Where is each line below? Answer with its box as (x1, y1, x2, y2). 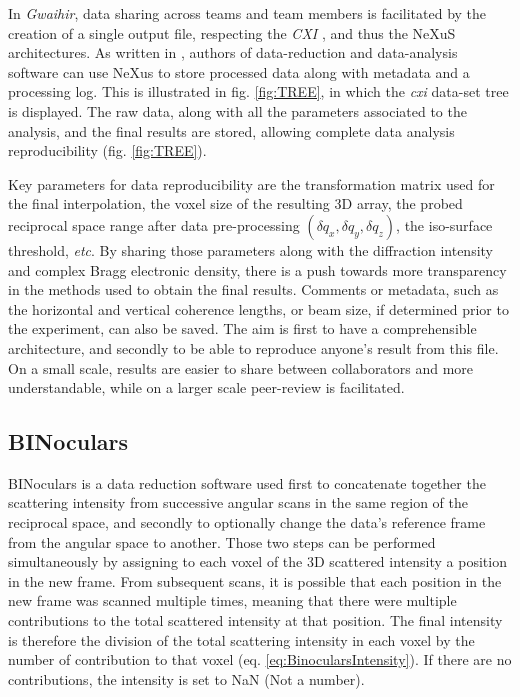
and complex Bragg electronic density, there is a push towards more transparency (8, 259, 507, 280)
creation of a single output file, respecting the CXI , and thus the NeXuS (8, 22, 456, 43)
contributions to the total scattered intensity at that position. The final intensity (8, 610, 503, 631)
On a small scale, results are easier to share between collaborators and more (8, 357, 474, 378)
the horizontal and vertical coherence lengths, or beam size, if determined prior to (8, 298, 509, 319)
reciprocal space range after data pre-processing (8, 214, 300, 235)
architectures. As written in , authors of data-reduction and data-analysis (8, 42, 458, 63)
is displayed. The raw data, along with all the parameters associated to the (8, 100, 467, 121)
